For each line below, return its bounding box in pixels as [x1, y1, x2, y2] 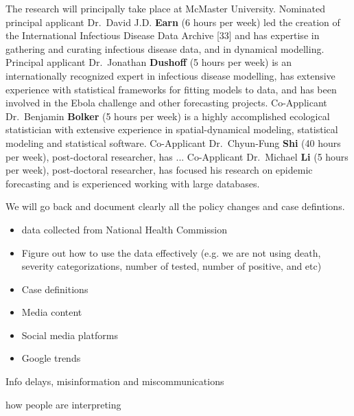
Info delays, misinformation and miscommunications [5, 374, 224, 389]
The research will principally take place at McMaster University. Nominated [5, 1, 325, 15]
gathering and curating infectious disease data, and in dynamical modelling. [5, 41, 324, 56]
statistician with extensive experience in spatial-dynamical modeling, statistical [5, 122, 338, 137]
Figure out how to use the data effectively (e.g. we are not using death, [21, 245, 321, 259]
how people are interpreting [5, 397, 121, 411]
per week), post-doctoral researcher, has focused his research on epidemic [5, 163, 313, 177]
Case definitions [21, 281, 88, 296]
